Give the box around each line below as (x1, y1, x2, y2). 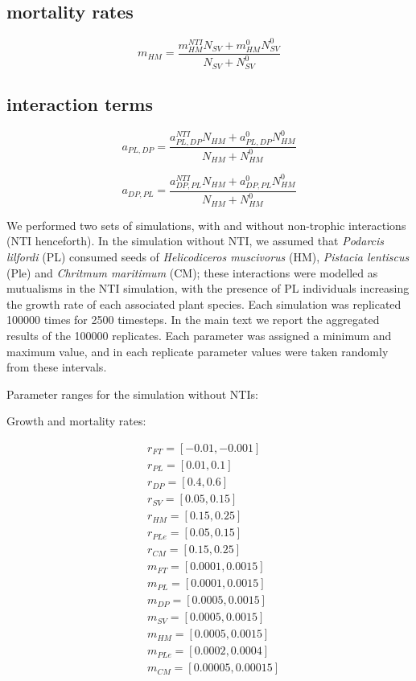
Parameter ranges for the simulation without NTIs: (6, 385, 258, 402)
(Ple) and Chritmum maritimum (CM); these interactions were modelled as (6, 264, 378, 281)
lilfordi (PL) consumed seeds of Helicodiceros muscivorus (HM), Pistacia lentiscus (6, 248, 410, 265)
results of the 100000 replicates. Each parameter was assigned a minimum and (6, 327, 392, 344)
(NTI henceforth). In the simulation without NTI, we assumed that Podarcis (6, 232, 385, 249)
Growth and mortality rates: (6, 412, 146, 429)
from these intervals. (6, 359, 107, 375)
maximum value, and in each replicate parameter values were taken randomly (6, 343, 389, 359)
